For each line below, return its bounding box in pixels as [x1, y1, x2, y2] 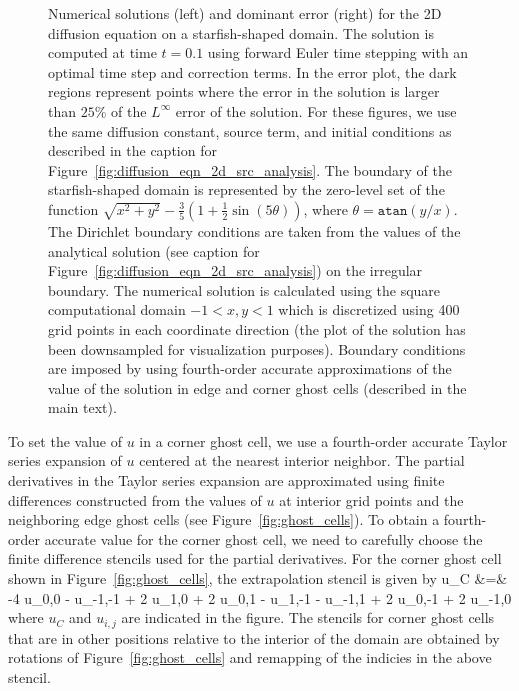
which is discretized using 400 [278, 299, 460, 320]
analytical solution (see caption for [48, 240, 260, 261]
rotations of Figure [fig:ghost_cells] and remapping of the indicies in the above [8, 647, 492, 668]
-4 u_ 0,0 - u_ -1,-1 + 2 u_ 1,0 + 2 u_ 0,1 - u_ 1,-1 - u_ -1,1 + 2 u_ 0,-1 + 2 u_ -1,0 [8, 587, 512, 608]
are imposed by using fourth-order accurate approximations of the [48, 358, 452, 379]
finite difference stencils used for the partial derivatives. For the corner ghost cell [8, 548, 502, 569]
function [48, 198, 99, 219]
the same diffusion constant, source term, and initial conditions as [48, 120, 452, 141]
